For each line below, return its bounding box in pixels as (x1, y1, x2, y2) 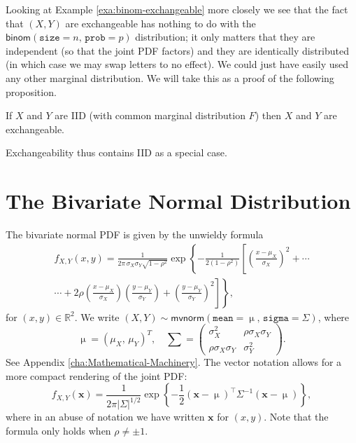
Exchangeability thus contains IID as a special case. (6, 145, 227, 160)
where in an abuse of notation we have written (6, 409, 205, 424)
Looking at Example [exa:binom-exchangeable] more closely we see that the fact (6, 2, 348, 16)
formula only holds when (6, 423, 111, 437)
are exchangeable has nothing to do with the (65, 15, 256, 30)
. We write (74, 309, 120, 324)
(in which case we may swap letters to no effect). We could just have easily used (6, 57, 349, 71)
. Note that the (264, 409, 329, 424)
